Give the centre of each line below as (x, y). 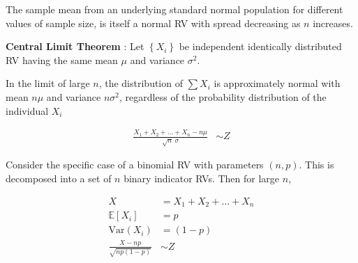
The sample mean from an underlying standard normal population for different (174, 9)
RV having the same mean (62, 59)
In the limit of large (48, 83)
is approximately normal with (277, 83)
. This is (316, 165)
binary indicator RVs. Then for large (202, 178)
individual (27, 110)
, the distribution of (141, 83)
